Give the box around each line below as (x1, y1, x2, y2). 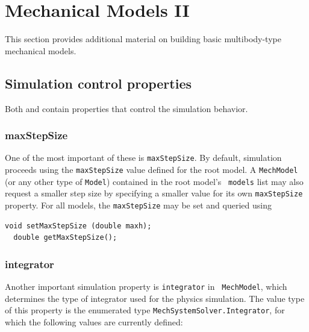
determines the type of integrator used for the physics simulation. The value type (5, 292, 305, 304)
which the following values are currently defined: (5, 315, 183, 328)
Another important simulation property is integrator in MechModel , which (5, 280, 287, 293)
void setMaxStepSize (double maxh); (5, 221, 152, 230)
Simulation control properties (5, 74, 192, 92)
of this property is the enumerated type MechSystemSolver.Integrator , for (5, 304, 285, 316)
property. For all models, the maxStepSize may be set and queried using (5, 198, 272, 211)
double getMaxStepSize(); (13, 233, 117, 242)
